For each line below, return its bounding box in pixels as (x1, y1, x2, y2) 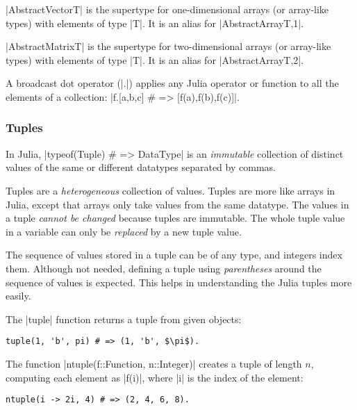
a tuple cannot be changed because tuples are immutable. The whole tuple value (6, 211, 345, 225)
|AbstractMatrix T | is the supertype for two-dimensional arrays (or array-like (6, 39, 331, 54)
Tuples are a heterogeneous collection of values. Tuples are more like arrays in (6, 183, 335, 197)
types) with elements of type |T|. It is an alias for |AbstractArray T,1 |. (6, 15, 304, 30)
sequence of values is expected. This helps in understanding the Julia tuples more (6, 274, 352, 289)
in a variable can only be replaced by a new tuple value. (6, 224, 242, 238)
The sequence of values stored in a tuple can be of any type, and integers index (6, 247, 342, 262)
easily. (6, 288, 31, 303)
